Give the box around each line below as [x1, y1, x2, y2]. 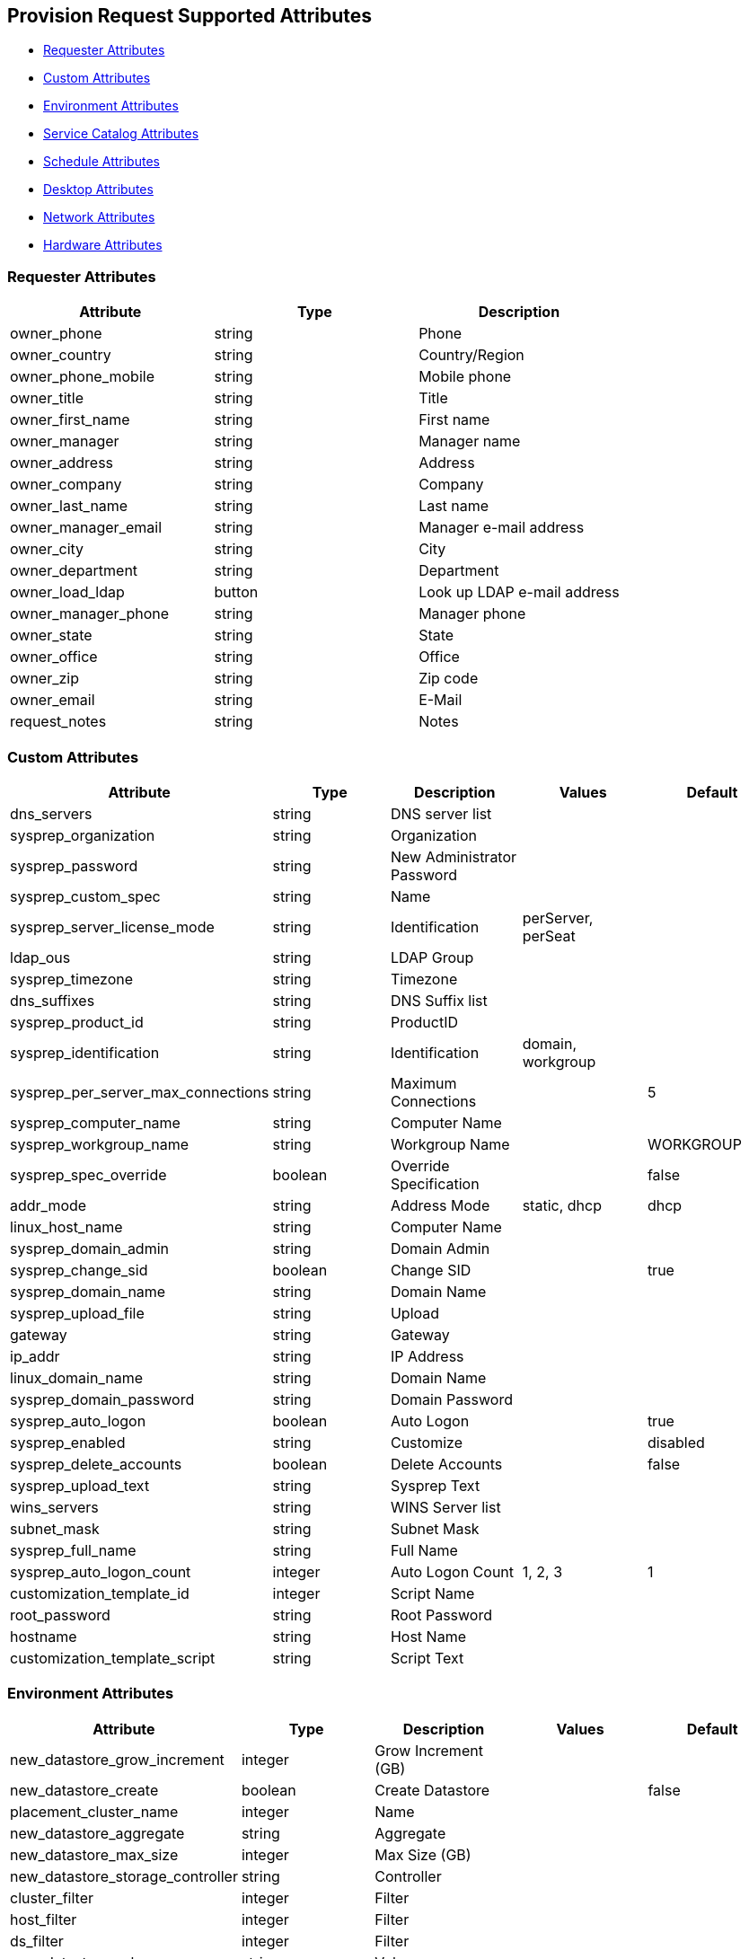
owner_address [10, 454, 114, 472]
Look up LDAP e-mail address [419, 583, 620, 602]
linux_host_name [10, 1217, 123, 1236]
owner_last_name [10, 497, 128, 516]
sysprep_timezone [10, 969, 134, 988]
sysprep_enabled [10, 1433, 126, 1452]
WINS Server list [390, 1497, 501, 1516]
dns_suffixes [10, 991, 95, 1010]
